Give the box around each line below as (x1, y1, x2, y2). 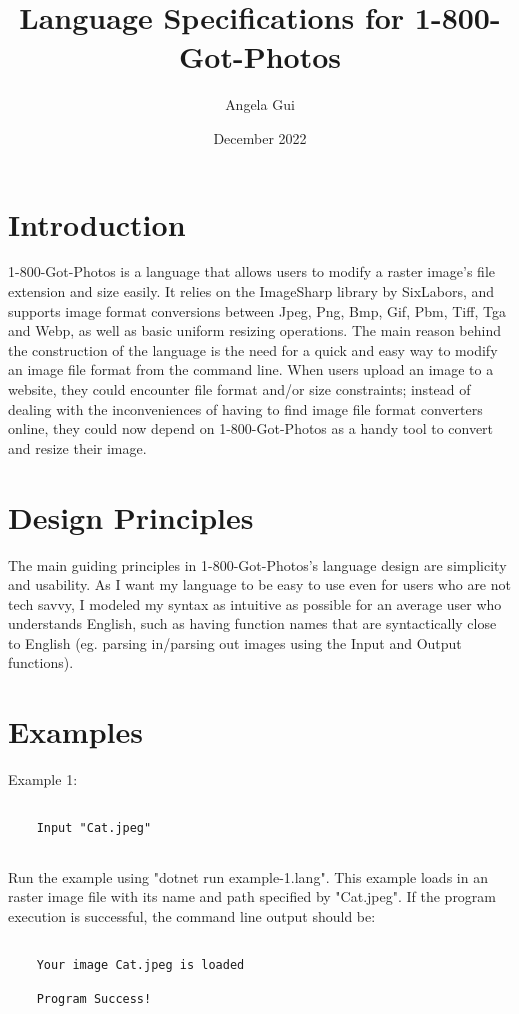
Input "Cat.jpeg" (36, 821, 152, 836)
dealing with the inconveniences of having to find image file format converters (8, 398, 483, 419)
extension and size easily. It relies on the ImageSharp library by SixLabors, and (8, 281, 495, 302)
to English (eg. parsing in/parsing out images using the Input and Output (8, 632, 462, 653)
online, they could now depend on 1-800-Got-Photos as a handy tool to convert (8, 418, 494, 439)
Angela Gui (225, 94, 295, 115)
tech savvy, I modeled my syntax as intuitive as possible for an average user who (8, 593, 502, 614)
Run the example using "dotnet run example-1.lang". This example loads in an (8, 866, 488, 887)
